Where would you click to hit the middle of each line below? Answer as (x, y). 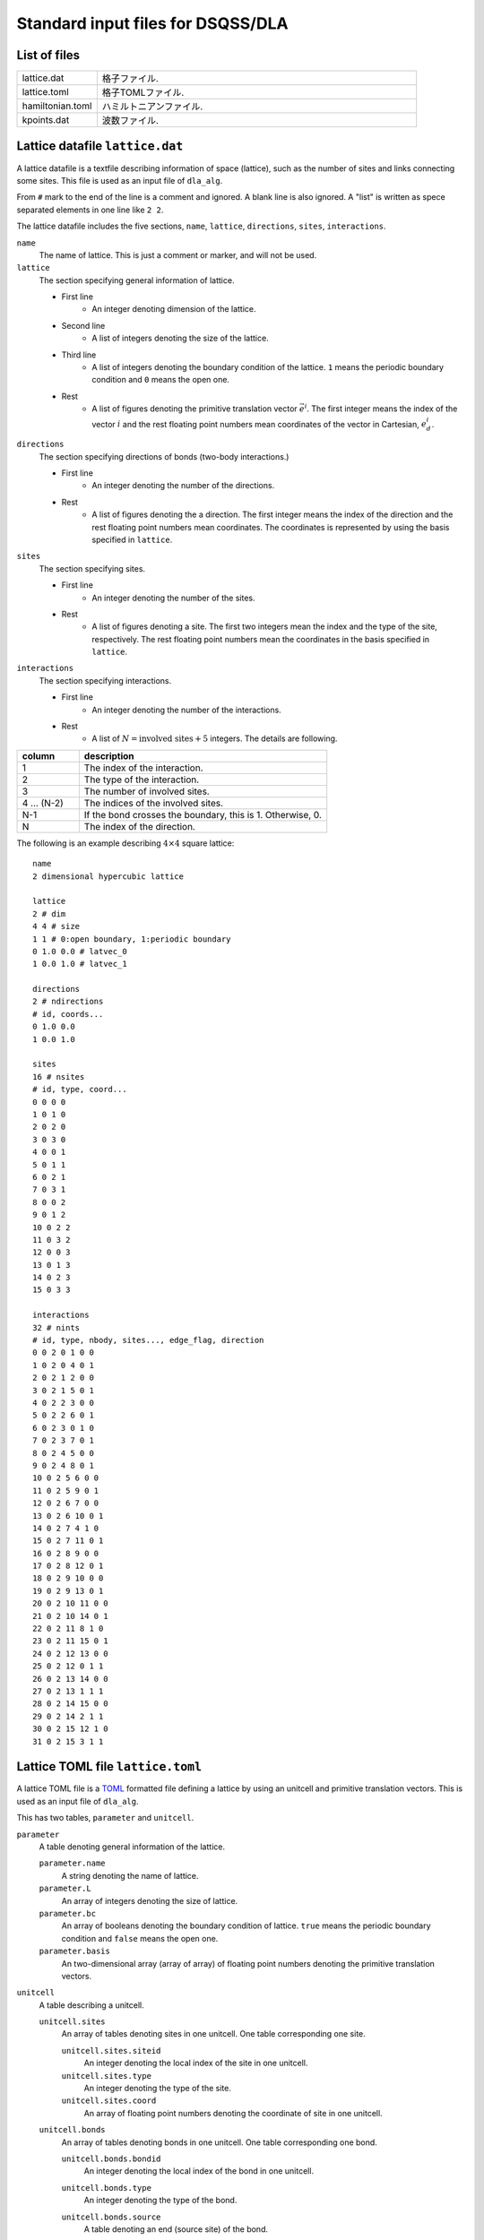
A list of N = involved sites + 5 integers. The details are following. (215, 738)
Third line (79, 355)
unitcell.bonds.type (107, 2188)
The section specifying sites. (92, 568)
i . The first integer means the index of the (381, 408)
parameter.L (65, 1889)
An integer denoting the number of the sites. (173, 598)
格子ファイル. (130, 79)
